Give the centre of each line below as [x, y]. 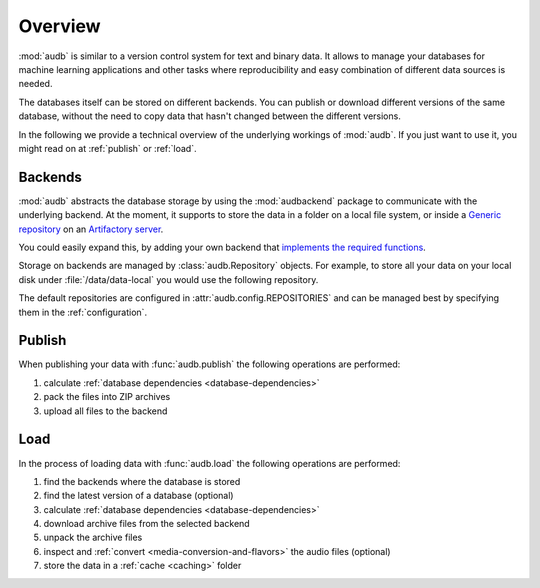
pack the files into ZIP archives [107, 397]
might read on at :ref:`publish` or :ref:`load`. [107, 148]
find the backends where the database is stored [142, 481]
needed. [35, 84]
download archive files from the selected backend [146, 524]
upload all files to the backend [105, 411]
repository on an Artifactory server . [91, 229]
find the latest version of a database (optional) [138, 496]
